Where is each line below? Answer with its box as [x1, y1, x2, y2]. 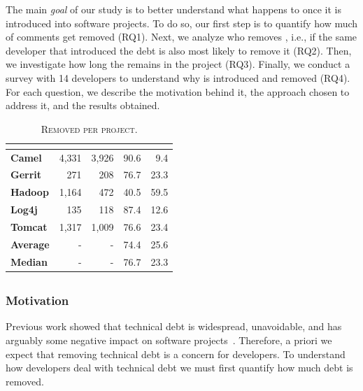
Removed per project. [41, 121, 138, 136]
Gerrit [10, 167, 42, 182]
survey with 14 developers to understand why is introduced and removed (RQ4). [6, 70, 350, 85]
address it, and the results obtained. [6, 98, 160, 113]
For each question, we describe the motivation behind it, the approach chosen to [6, 84, 350, 99]
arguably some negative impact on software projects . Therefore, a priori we [6, 333, 332, 348]
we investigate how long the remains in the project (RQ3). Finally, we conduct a [6, 57, 350, 71]
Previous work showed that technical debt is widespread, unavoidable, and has [6, 319, 342, 334]
